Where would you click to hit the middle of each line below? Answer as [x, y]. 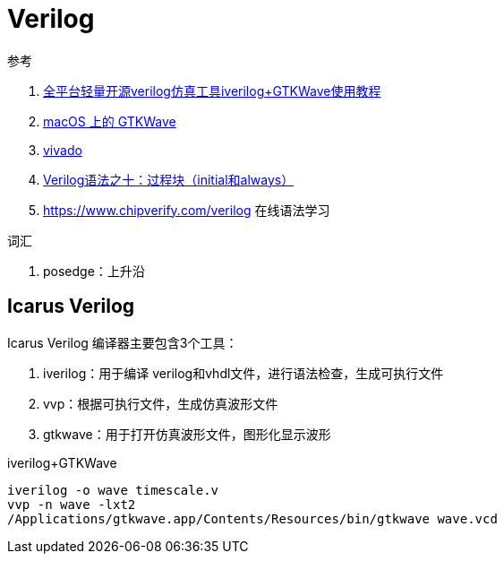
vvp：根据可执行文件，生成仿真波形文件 [161, 403]
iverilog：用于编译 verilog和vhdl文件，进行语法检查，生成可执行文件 [243, 373]
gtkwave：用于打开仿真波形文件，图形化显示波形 [187, 434]
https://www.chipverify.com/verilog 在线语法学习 [187, 210]
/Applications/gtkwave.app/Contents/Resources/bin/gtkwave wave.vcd [252, 518]
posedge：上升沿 [94, 271]
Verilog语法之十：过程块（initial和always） [169, 179]
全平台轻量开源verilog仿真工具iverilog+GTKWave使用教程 [212, 91]
